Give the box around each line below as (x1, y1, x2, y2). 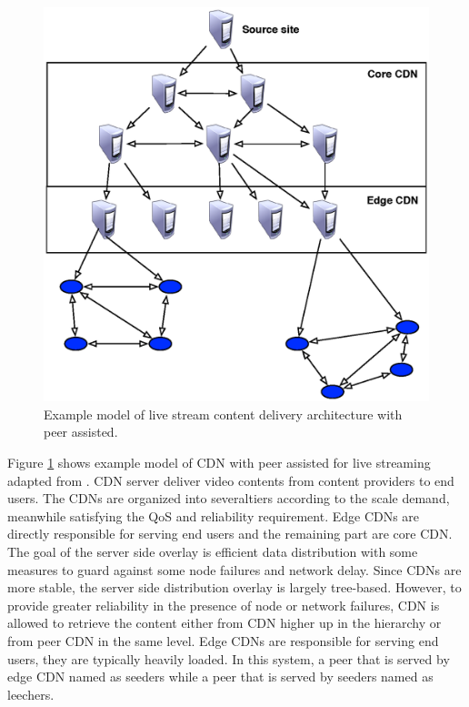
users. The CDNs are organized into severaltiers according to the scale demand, (7, 489, 450, 508)
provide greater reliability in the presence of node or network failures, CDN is (7, 595, 440, 614)
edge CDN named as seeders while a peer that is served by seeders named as (7, 667, 434, 686)
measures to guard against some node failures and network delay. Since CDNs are (7, 560, 462, 579)
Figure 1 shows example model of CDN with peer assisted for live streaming (7, 453, 431, 472)
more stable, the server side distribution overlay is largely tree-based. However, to (7, 578, 462, 597)
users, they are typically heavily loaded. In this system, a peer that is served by (7, 649, 450, 668)
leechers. (7, 684, 55, 703)
